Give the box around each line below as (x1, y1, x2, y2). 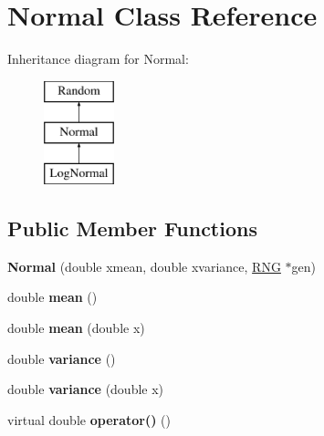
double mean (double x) (7, 318, 145, 337)
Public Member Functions (7, 214, 257, 243)
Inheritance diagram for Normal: (7, 49, 189, 68)
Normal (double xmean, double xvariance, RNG (7, 256, 281, 275)
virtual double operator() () (7, 410, 171, 429)
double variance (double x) (7, 379, 164, 399)
